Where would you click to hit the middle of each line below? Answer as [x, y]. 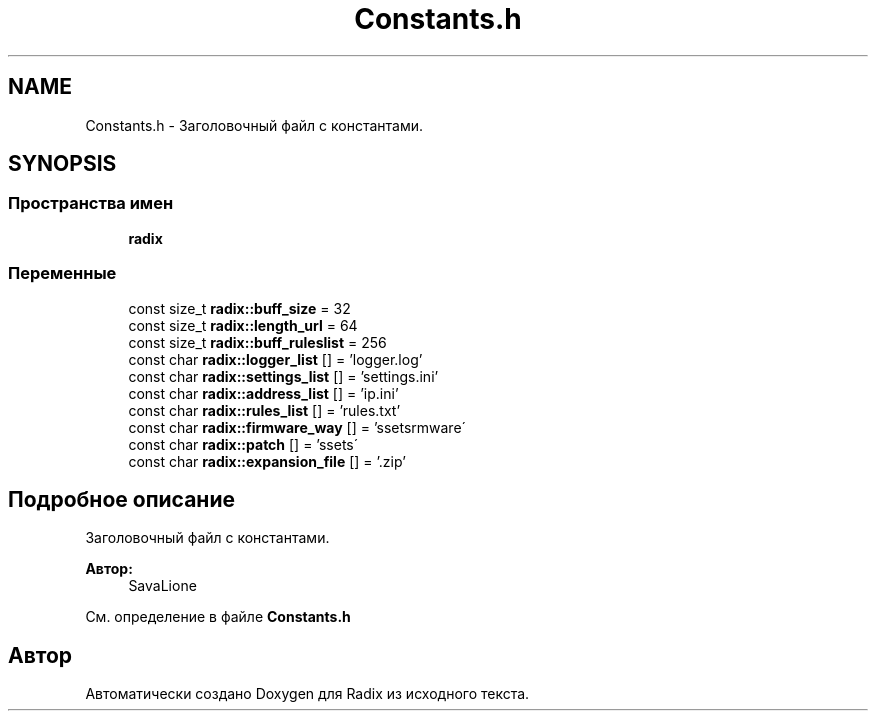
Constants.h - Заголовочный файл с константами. [254, 125]
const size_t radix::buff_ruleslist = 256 [257, 342]
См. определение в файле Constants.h [218, 617]
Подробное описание [121, 499]
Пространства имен [91, 203]
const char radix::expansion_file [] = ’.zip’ [267, 461]
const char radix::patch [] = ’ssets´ [243, 444]
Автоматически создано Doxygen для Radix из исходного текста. [307, 694]
